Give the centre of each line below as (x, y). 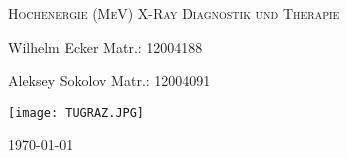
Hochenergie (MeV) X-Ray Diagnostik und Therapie (174, 13)
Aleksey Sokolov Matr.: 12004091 (109, 80)
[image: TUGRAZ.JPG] (76, 112)
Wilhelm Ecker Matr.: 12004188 (105, 46)
